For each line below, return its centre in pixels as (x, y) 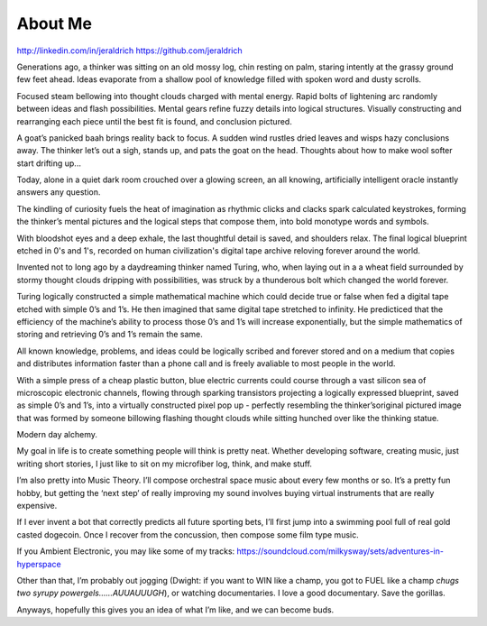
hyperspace (39, 564)
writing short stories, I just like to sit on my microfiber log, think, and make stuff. (165, 464)
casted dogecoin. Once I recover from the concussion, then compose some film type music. (188, 534)
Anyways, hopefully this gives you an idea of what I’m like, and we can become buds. (175, 610)
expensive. (37, 506)
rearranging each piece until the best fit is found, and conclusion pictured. (154, 121)
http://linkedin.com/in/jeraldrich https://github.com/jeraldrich (129, 51)
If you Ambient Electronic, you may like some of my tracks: (126, 551)
